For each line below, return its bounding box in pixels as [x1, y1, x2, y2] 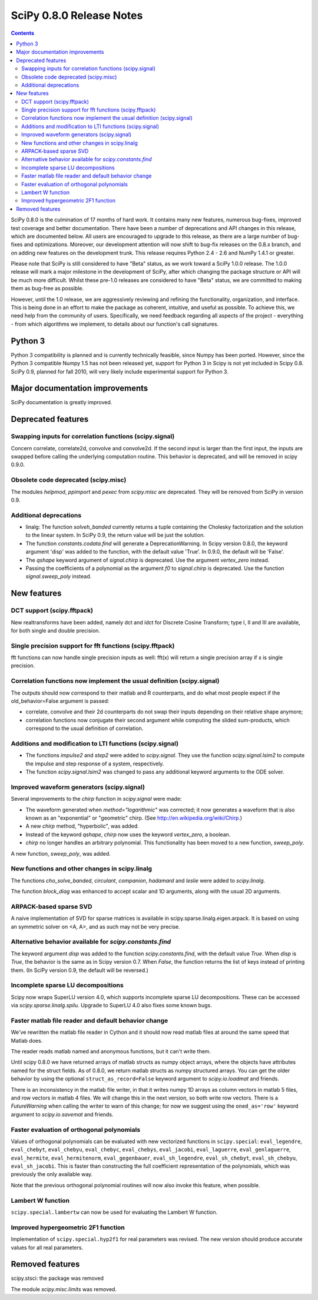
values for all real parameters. [11, 1244, 84, 1251]
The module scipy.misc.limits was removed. [11, 1285, 117, 1292]
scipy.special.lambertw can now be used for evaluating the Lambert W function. [11, 1209, 218, 1216]
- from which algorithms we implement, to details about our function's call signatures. [11, 320, 219, 328]
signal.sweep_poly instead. [25, 573, 92, 580]
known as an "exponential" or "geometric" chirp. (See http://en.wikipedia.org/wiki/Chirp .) [25, 814, 243, 821]
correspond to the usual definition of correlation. [25, 725, 144, 732]
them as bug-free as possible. [11, 285, 84, 292]
